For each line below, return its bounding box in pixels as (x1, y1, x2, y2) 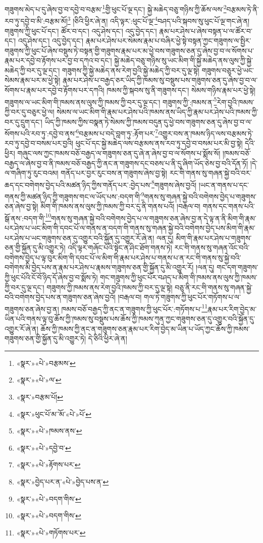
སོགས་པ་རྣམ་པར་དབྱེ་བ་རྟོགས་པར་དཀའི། (5, 85, 104, 95)
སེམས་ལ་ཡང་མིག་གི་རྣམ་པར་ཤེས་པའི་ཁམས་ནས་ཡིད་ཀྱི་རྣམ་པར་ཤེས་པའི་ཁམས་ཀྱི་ (57, 106, 258, 117)
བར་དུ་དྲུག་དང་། (5, 116, 42, 127)
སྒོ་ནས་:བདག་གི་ (5, 212, 45, 223)
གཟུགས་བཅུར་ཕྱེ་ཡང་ (201, 65, 254, 75)
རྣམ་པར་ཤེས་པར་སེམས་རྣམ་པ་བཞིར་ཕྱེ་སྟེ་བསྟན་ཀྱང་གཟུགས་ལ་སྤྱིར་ (85, 35, 251, 46)
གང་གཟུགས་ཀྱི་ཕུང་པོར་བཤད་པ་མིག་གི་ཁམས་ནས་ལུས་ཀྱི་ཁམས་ (100, 272, 257, 283)
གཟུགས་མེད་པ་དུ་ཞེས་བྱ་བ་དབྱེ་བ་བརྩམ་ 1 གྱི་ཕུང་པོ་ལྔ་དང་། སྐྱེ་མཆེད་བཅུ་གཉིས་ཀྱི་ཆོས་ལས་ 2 (5, 3, 227, 14)
